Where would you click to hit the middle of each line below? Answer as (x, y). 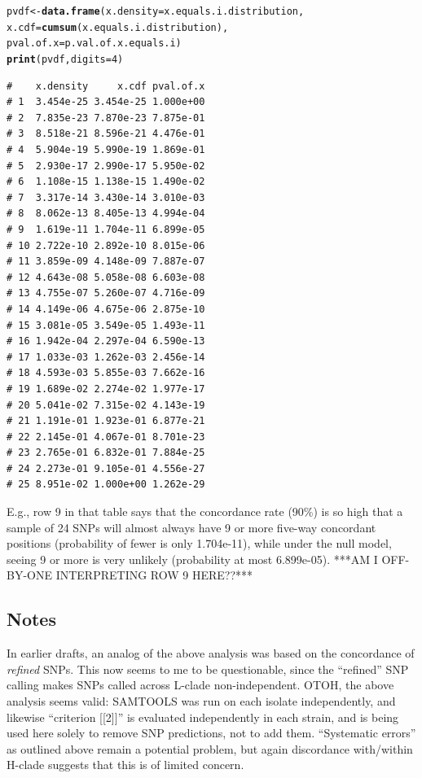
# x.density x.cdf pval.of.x (106, 86)
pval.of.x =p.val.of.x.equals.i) (94, 44)
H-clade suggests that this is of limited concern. (125, 765)
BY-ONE (29, 575)
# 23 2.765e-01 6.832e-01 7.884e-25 (106, 453)
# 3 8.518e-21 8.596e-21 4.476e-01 (106, 134)
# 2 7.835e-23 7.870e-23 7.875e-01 (106, 118)
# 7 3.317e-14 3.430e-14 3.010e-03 (106, 197)
